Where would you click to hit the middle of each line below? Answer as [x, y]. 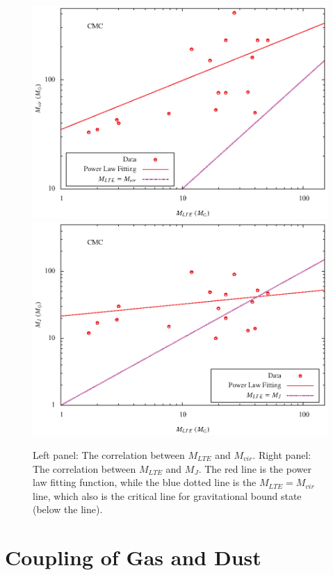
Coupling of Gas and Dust [133, 557]
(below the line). [68, 509]
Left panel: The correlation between [109, 454]
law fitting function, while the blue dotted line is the [145, 482]
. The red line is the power [255, 468]
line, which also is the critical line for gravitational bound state [167, 495]
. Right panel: [282, 454]
